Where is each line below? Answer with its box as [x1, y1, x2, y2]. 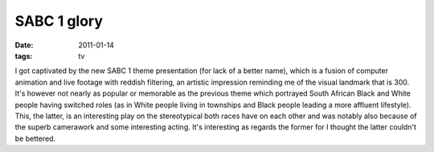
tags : [14, 51, 33, 60]
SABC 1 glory [14, 12, 104, 30]
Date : [14, 40, 34, 50]
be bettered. [14, 134, 56, 143]
